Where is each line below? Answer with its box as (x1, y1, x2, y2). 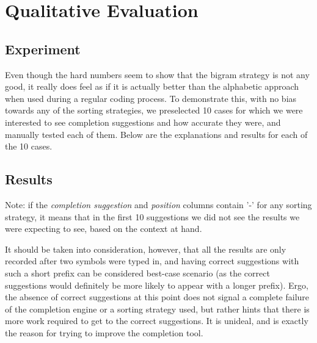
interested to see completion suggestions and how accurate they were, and (5, 115, 281, 128)
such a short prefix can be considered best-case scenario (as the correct (5, 266, 270, 279)
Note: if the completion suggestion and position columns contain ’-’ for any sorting (5, 198, 312, 211)
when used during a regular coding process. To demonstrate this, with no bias (5, 92, 297, 104)
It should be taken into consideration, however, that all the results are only (5, 242, 286, 255)
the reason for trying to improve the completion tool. (5, 326, 203, 339)
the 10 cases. (5, 140, 53, 153)
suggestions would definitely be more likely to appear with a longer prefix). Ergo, (5, 278, 308, 291)
